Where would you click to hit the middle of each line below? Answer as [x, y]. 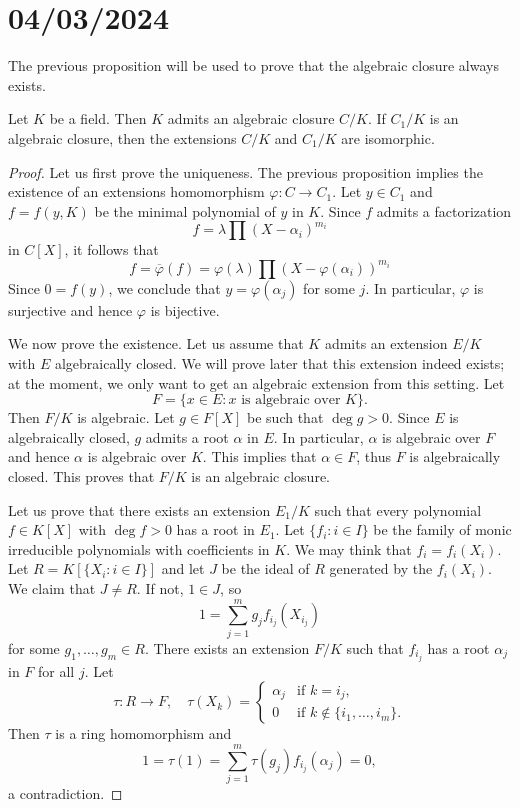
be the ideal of [265, 568]
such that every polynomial [398, 509]
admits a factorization [444, 210]
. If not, [160, 588]
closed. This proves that [81, 476]
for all [56, 670]
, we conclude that [164, 287]
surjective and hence [70, 309]
